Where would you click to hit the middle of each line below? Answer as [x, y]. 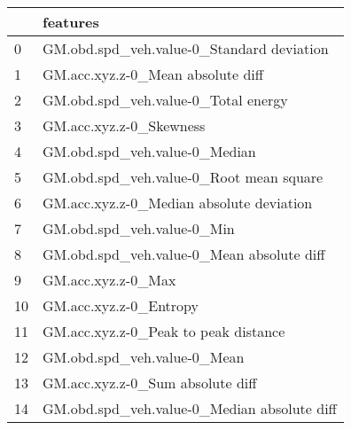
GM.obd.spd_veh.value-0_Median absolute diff [190, 408]
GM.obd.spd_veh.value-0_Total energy [165, 100]
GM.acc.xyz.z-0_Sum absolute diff [150, 383]
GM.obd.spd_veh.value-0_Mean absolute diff [184, 254]
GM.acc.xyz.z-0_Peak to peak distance [164, 331]
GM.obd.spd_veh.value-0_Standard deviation [186, 48]
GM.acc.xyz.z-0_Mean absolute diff [153, 74]
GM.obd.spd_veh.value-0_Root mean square [183, 177]
